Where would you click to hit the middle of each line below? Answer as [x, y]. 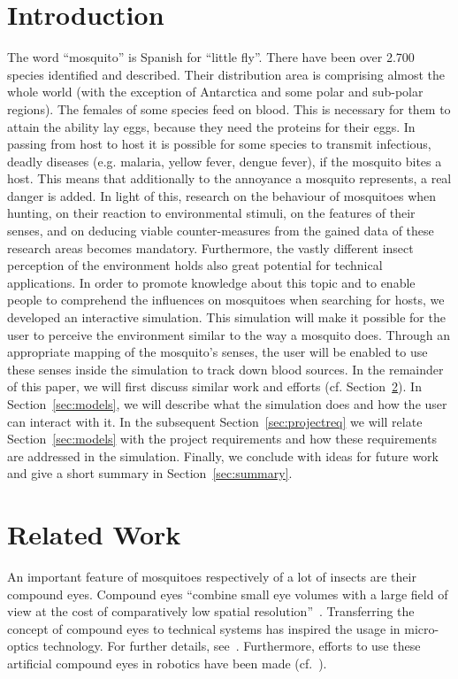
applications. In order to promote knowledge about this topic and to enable [211, 282]
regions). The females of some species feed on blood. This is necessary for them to [229, 108]
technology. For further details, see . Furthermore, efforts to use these [232, 646]
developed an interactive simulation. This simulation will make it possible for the [226, 317]
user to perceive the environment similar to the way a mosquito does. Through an [229, 334]
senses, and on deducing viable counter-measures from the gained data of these [221, 231]
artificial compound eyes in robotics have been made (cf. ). [167, 664]
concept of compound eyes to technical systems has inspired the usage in [204, 628]
